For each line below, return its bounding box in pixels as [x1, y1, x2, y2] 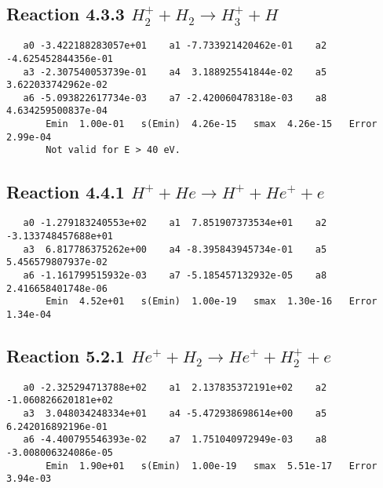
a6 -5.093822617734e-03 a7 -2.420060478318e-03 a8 [23, 92, 327, 104]
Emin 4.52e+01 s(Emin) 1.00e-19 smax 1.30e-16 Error [46, 296, 378, 308]
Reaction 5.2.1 [6, 343, 125, 367]
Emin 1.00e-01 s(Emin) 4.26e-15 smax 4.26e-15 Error [46, 118, 378, 130]
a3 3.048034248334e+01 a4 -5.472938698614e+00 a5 [23, 408, 327, 420]
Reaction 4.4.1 [6, 179, 125, 203]
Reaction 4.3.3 [6, 2, 125, 26]
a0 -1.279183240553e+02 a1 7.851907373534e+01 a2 [23, 217, 327, 229]
